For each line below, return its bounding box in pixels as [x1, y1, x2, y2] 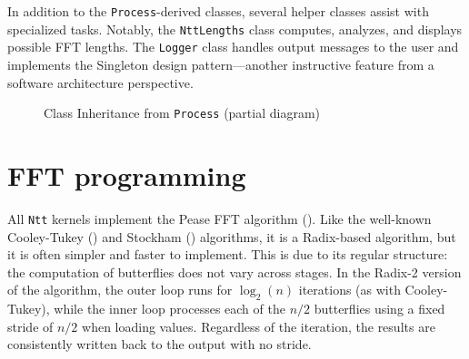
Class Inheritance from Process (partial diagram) [44, 103, 321, 122]
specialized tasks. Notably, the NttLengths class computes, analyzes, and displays [7, 19, 463, 38]
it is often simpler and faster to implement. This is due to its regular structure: [7, 245, 448, 264]
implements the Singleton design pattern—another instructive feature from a [7, 54, 434, 73]
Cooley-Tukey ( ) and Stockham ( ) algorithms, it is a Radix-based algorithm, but [7, 227, 456, 246]
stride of [7, 316, 54, 335]
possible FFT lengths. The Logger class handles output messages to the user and [7, 37, 459, 56]
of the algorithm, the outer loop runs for [7, 280, 233, 299]
